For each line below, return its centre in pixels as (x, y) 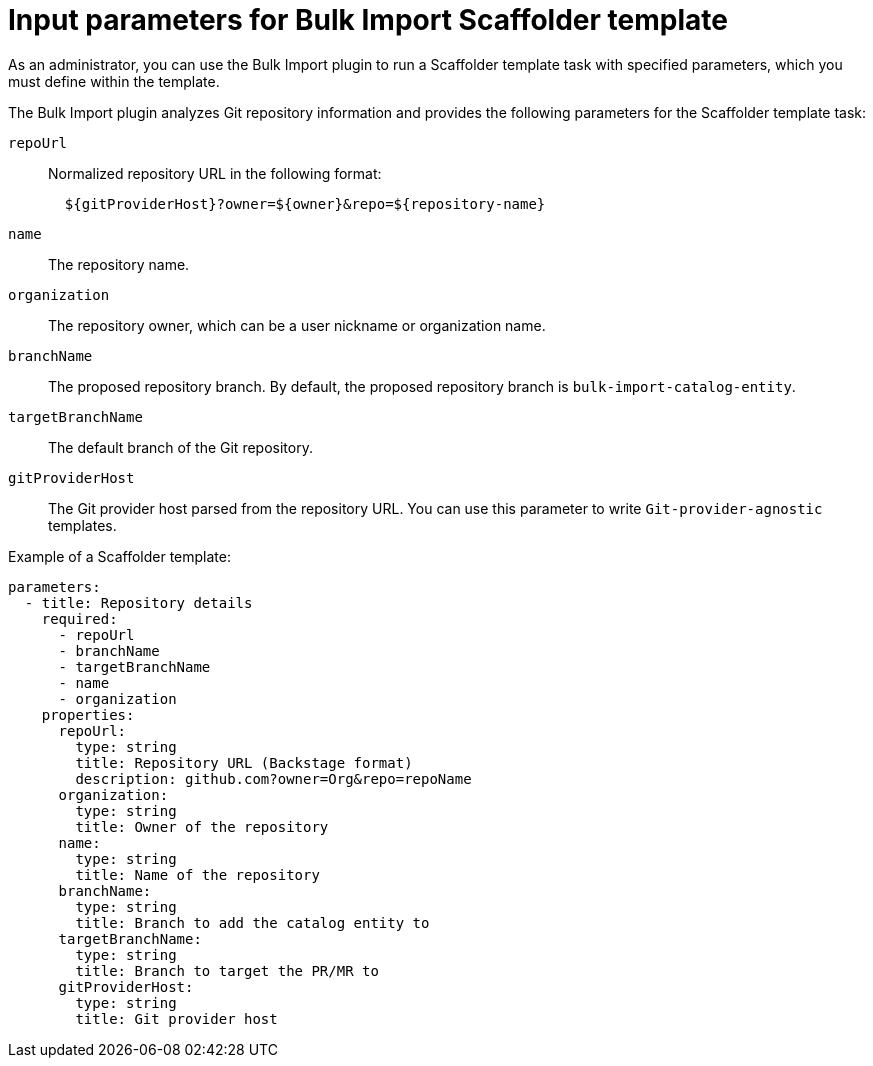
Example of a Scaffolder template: (120, 556)
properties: (88, 714)
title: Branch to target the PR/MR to (227, 970)
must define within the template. (114, 81)
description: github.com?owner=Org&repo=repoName (273, 778)
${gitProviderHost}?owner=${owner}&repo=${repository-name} (305, 203)
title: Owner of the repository (202, 826)
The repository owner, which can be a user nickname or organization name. (297, 325)
